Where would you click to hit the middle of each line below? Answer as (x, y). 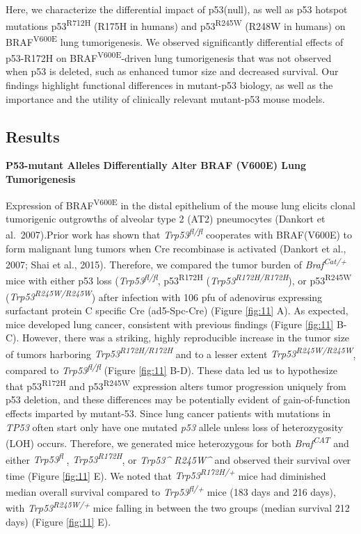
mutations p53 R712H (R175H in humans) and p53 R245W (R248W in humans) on (176, 24)
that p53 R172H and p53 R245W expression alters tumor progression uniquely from (176, 385)
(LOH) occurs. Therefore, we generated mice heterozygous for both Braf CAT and (177, 442)
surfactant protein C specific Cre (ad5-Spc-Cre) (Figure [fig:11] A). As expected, (177, 310)
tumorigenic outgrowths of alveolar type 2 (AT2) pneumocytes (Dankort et (166, 218)
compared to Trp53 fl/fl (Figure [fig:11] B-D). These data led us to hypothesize (171, 369)
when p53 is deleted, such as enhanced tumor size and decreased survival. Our (172, 71)
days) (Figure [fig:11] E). (58, 521)
